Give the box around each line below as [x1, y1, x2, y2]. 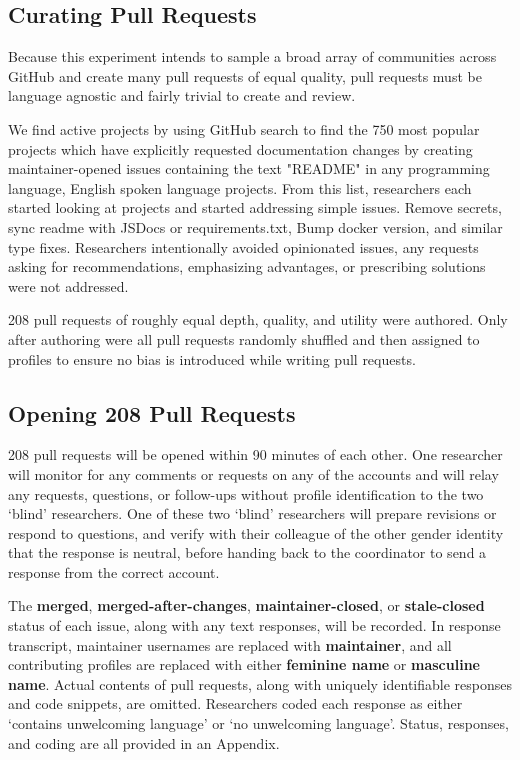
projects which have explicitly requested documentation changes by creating [8, 138, 473, 159]
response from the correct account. [8, 561, 220, 582]
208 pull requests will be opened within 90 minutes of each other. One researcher [8, 444, 503, 465]
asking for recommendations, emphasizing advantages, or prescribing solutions [8, 256, 486, 277]
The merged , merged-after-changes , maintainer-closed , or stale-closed [8, 595, 485, 616]
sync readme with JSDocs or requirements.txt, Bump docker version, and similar [8, 216, 503, 237]
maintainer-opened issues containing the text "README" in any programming [8, 158, 490, 179]
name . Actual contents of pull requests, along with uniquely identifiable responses [8, 673, 513, 694]
